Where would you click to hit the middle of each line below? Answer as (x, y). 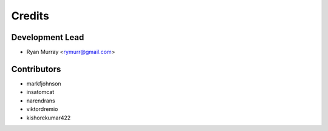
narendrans (41, 101)
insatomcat (40, 92)
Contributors (36, 69)
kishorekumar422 (49, 118)
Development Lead (48, 37)
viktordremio (42, 109)
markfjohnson (44, 83)
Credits (30, 16)
